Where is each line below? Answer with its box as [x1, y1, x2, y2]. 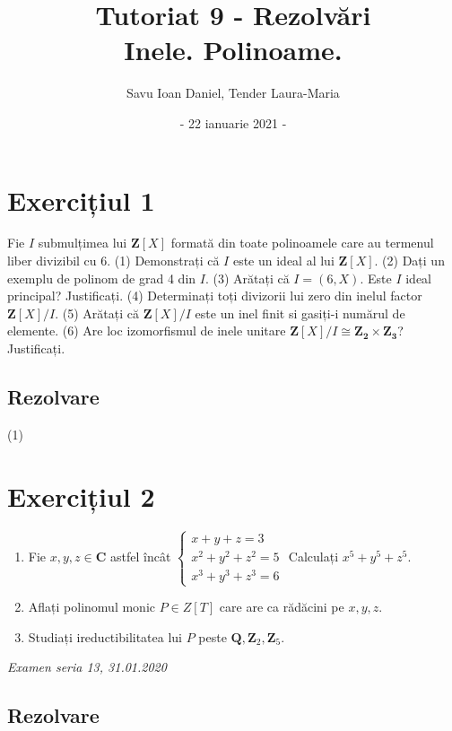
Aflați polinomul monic [28, 597, 155, 616]
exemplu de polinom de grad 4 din [7, 268, 196, 287]
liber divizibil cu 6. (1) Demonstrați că [7, 251, 220, 270]
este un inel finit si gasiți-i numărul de [195, 303, 405, 322]
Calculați [288, 546, 339, 565]
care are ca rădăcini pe [219, 597, 344, 616]
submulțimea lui [38, 233, 127, 252]
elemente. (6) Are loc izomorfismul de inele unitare [7, 321, 286, 340]
